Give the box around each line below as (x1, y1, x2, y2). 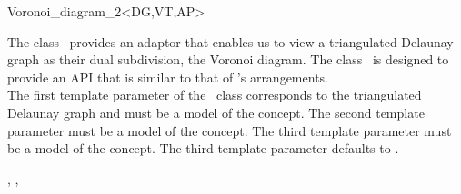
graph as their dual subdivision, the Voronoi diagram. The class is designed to (7, 50, 449, 69)
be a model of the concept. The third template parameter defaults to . (7, 139, 399, 158)
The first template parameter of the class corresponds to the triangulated (7, 85, 422, 104)
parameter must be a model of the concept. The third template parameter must (7, 121, 452, 140)
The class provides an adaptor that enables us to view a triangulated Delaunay (7, 32, 454, 51)
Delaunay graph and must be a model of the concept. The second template (7, 102, 425, 121)
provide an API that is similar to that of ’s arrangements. (7, 67, 328, 86)
